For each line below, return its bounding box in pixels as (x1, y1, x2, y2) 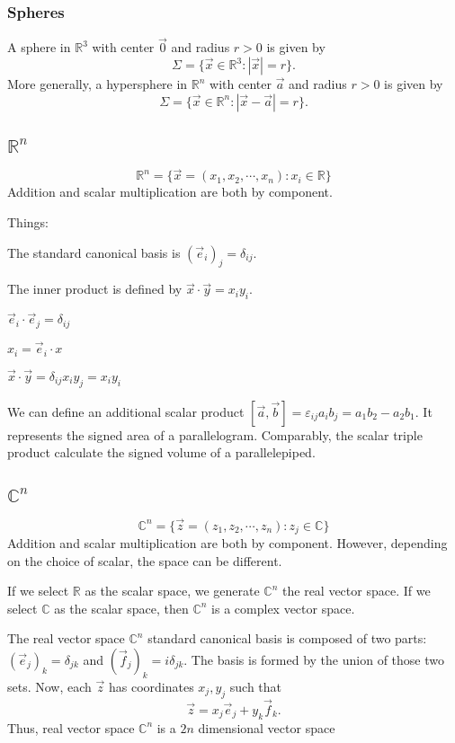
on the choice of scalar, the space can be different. (7, 551, 282, 570)
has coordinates (108, 677, 194, 695)
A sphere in (7, 38, 71, 57)
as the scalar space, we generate (85, 581, 260, 600)
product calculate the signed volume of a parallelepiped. (7, 443, 316, 462)
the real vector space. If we (282, 581, 431, 600)
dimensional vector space (198, 718, 335, 737)
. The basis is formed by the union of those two (183, 650, 444, 668)
